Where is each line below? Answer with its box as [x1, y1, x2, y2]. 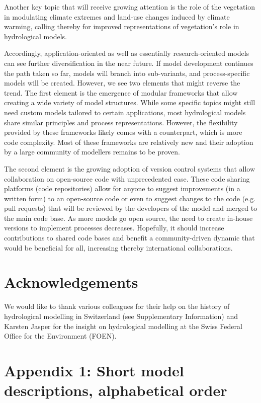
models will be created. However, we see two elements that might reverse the [4, 77, 240, 88]
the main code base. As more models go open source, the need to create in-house [4, 212, 253, 223]
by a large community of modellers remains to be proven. [4, 146, 180, 157]
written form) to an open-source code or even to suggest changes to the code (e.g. [4, 193, 256, 203]
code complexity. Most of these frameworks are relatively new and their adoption [4, 136, 253, 147]
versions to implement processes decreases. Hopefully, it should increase [4, 222, 224, 233]
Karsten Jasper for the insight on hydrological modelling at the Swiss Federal [4, 320, 242, 331]
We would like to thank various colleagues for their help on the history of [4, 301, 230, 311]
